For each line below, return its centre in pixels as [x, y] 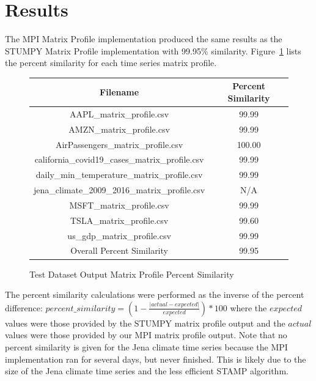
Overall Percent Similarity [119, 250]
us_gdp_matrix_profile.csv [119, 235]
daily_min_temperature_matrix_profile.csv [119, 175]
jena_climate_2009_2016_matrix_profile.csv [119, 190]
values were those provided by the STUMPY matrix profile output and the [145, 323]
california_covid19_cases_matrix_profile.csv [119, 159]
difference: [24, 307]
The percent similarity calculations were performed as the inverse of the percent [155, 294]
